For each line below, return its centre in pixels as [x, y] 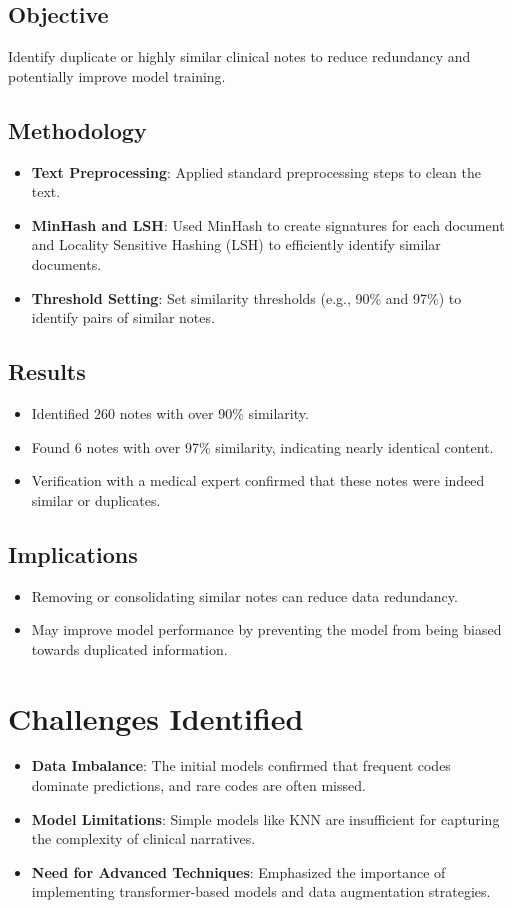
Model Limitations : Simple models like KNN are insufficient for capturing [265, 818]
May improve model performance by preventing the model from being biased [266, 629]
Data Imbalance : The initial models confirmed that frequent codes [241, 765]
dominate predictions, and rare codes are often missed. [198, 785]
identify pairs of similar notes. [123, 317]
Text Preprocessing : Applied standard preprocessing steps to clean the [256, 171]
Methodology [77, 129]
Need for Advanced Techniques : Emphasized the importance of [238, 871]
